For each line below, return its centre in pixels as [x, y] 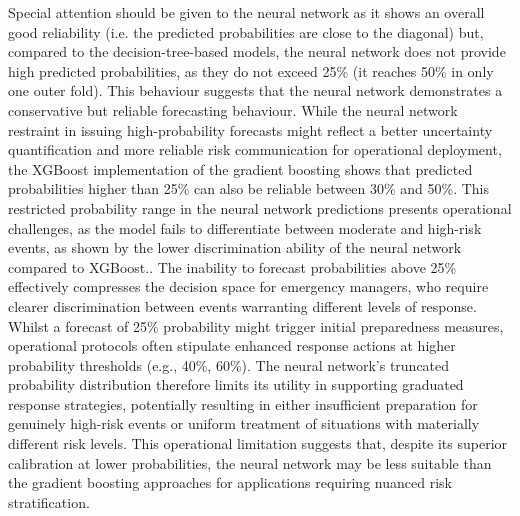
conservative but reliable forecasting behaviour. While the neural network [233, 109]
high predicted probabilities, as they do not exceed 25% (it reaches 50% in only [251, 70]
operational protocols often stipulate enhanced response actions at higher [232, 345]
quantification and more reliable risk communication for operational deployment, [255, 149]
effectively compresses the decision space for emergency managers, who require [248, 286]
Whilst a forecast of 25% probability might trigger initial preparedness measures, [256, 325]
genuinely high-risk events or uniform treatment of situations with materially [244, 423]
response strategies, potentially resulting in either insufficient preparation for [243, 403]
